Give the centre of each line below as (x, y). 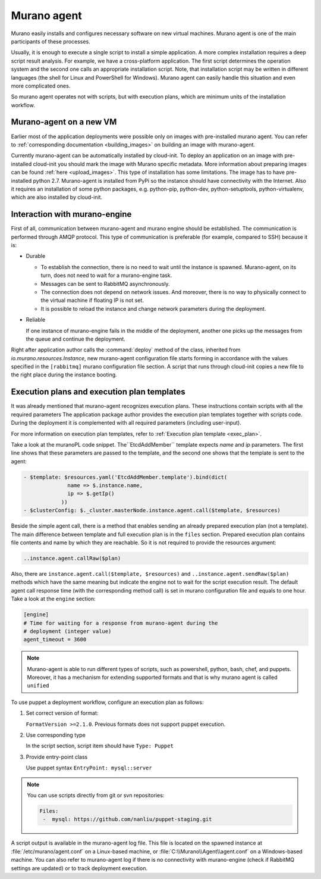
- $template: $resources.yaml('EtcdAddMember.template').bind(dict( (125, 477)
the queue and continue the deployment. (76, 339)
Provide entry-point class (57, 757)
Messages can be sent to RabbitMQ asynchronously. (105, 283)
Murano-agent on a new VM (64, 122)
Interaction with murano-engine (71, 214)
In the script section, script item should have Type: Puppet (100, 746)
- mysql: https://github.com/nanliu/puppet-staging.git (127, 819)
